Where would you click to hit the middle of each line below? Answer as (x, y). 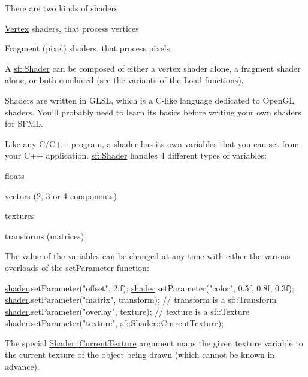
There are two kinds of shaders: (63, 8)
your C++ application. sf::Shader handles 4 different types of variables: (136, 155)
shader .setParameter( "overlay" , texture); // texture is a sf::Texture (127, 311)
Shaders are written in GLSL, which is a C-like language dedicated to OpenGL (150, 100)
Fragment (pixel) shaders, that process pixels (87, 48)
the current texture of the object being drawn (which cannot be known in (140, 355)
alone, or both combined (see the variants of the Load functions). (124, 80)
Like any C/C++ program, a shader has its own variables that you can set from (152, 143)
